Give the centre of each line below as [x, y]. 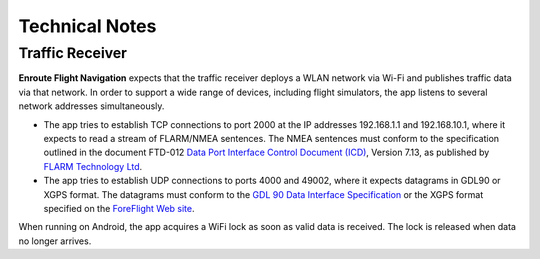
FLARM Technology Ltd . [93, 166]
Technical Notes [87, 26]
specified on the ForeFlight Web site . [119, 208]
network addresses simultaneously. [91, 106]
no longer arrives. [55, 241]
